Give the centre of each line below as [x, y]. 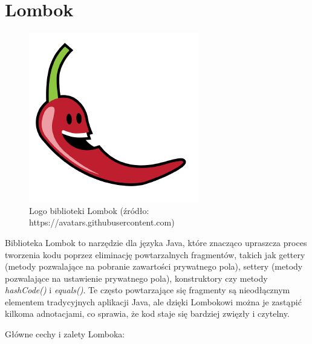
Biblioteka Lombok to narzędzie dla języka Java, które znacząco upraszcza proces [156, 242]
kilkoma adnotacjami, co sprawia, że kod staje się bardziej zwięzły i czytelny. [147, 313]
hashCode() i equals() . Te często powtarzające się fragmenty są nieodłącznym [148, 290]
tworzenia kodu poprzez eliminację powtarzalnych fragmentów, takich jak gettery [155, 254]
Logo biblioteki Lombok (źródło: [89, 210]
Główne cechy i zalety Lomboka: [65, 334]
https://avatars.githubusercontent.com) [102, 222]
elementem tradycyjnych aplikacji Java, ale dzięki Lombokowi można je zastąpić [153, 301]
